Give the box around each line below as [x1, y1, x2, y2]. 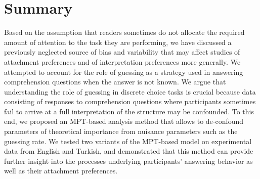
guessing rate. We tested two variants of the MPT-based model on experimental [4, 136, 252, 146]
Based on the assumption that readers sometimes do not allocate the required [4, 27, 245, 37]
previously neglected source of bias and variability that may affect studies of [4, 47, 240, 57]
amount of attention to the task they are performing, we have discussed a [4, 36, 232, 47]
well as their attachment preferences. [4, 165, 118, 176]
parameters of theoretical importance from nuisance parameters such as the [4, 126, 238, 137]
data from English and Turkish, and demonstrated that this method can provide [4, 146, 253, 156]
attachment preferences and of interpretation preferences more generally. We [4, 56, 241, 67]
